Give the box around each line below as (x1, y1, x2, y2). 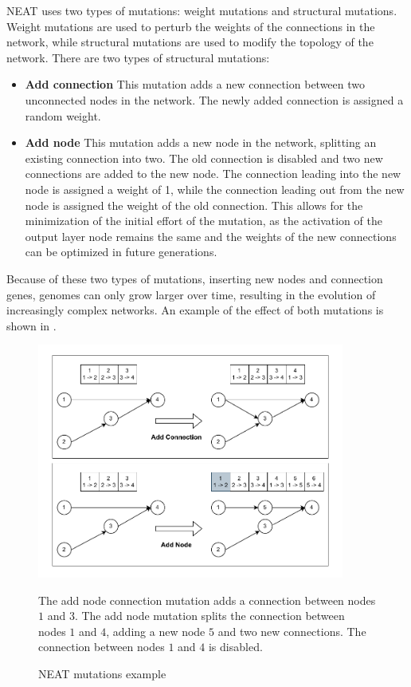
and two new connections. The (217, 622, 366, 639)
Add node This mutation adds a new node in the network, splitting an (25, 134, 377, 151)
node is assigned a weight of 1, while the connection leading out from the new (25, 180, 405, 197)
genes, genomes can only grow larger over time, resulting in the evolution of (6, 286, 376, 302)
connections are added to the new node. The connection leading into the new (25, 165, 401, 182)
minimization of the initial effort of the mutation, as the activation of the (25, 212, 382, 229)
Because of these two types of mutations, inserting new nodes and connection (6, 270, 383, 286)
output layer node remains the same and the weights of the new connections (25, 227, 397, 244)
